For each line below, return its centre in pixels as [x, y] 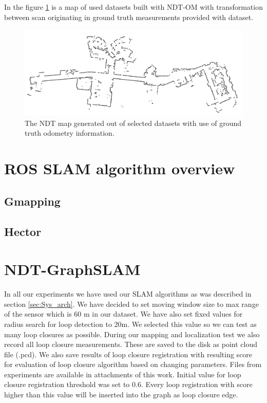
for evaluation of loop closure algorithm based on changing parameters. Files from [133, 364]
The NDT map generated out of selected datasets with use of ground [133, 123]
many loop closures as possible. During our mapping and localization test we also [132, 334]
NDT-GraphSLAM [72, 269]
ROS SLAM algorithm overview [120, 168]
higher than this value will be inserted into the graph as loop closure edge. [121, 395]
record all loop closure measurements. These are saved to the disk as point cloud [131, 344]
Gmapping [32, 201]
